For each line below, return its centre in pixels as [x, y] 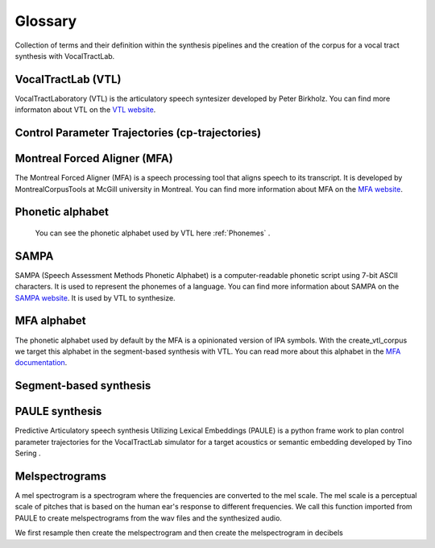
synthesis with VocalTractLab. [65, 56]
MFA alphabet [50, 321]
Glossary [46, 21]
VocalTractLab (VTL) [68, 79]
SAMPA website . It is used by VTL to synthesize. [95, 297]
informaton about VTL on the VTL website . [85, 110]
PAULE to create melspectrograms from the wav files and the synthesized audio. [148, 518]
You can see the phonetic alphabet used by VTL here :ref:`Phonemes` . [153, 233]
